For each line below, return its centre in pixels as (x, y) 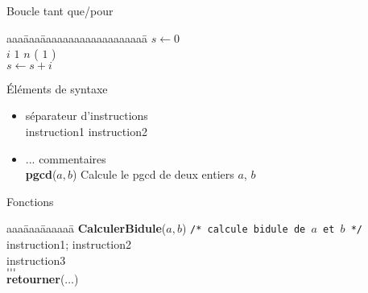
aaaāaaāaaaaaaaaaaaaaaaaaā (77, 37)
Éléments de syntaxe (57, 88)
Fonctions (30, 201)
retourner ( (36, 279)
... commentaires (66, 158)
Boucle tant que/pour (60, 10)
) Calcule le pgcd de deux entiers (153, 174)
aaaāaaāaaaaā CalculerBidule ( (87, 228)
